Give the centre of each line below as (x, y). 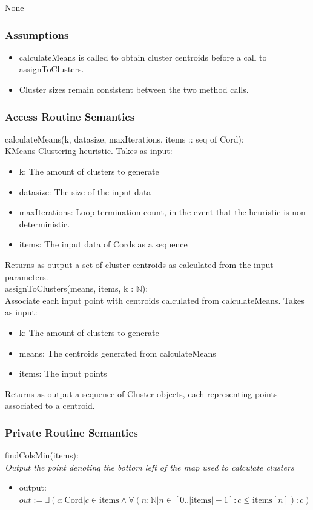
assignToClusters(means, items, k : (69, 288)
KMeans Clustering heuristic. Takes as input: (89, 151)
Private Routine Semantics (72, 432)
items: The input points (63, 373)
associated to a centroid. (50, 405)
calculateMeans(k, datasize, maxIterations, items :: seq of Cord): (124, 139)
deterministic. (44, 223)
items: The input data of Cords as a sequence (103, 244)
